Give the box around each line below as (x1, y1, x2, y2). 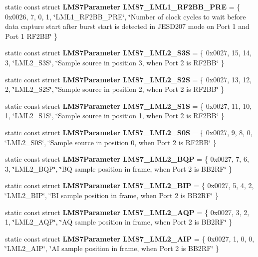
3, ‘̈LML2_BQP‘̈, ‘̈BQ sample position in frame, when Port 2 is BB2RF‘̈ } (5, 163, 232, 174)
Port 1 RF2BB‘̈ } (5, 30, 58, 41)
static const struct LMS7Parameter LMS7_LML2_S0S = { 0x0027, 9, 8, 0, (5, 127, 253, 137)
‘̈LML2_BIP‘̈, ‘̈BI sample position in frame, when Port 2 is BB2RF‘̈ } (5, 190, 219, 200)
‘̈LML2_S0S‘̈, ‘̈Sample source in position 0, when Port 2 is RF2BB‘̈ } (5, 137, 217, 147)
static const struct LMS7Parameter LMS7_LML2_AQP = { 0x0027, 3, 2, (5, 207, 250, 217)
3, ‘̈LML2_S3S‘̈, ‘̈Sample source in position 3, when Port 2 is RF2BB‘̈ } (5, 57, 225, 67)
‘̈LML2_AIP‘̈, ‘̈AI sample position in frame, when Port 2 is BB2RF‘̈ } (5, 243, 219, 254)
